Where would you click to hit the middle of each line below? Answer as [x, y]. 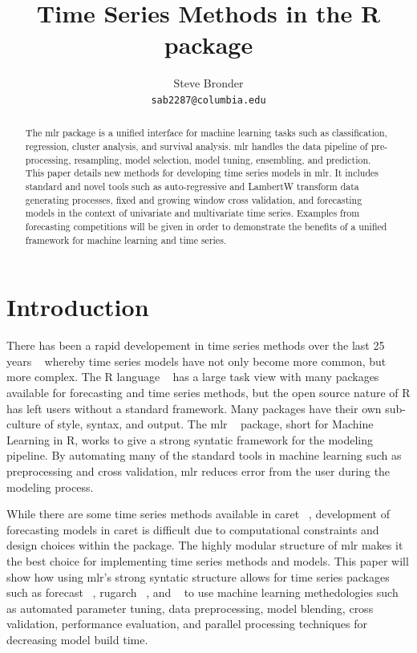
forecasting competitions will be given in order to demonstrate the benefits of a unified [206, 226]
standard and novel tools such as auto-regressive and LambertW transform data [192, 186]
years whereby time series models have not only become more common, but [196, 361]
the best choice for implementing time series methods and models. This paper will [208, 560]
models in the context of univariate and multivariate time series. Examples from [192, 213]
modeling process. [50, 487]
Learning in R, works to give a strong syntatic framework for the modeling [190, 439]
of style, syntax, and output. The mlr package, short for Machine [209, 424]
